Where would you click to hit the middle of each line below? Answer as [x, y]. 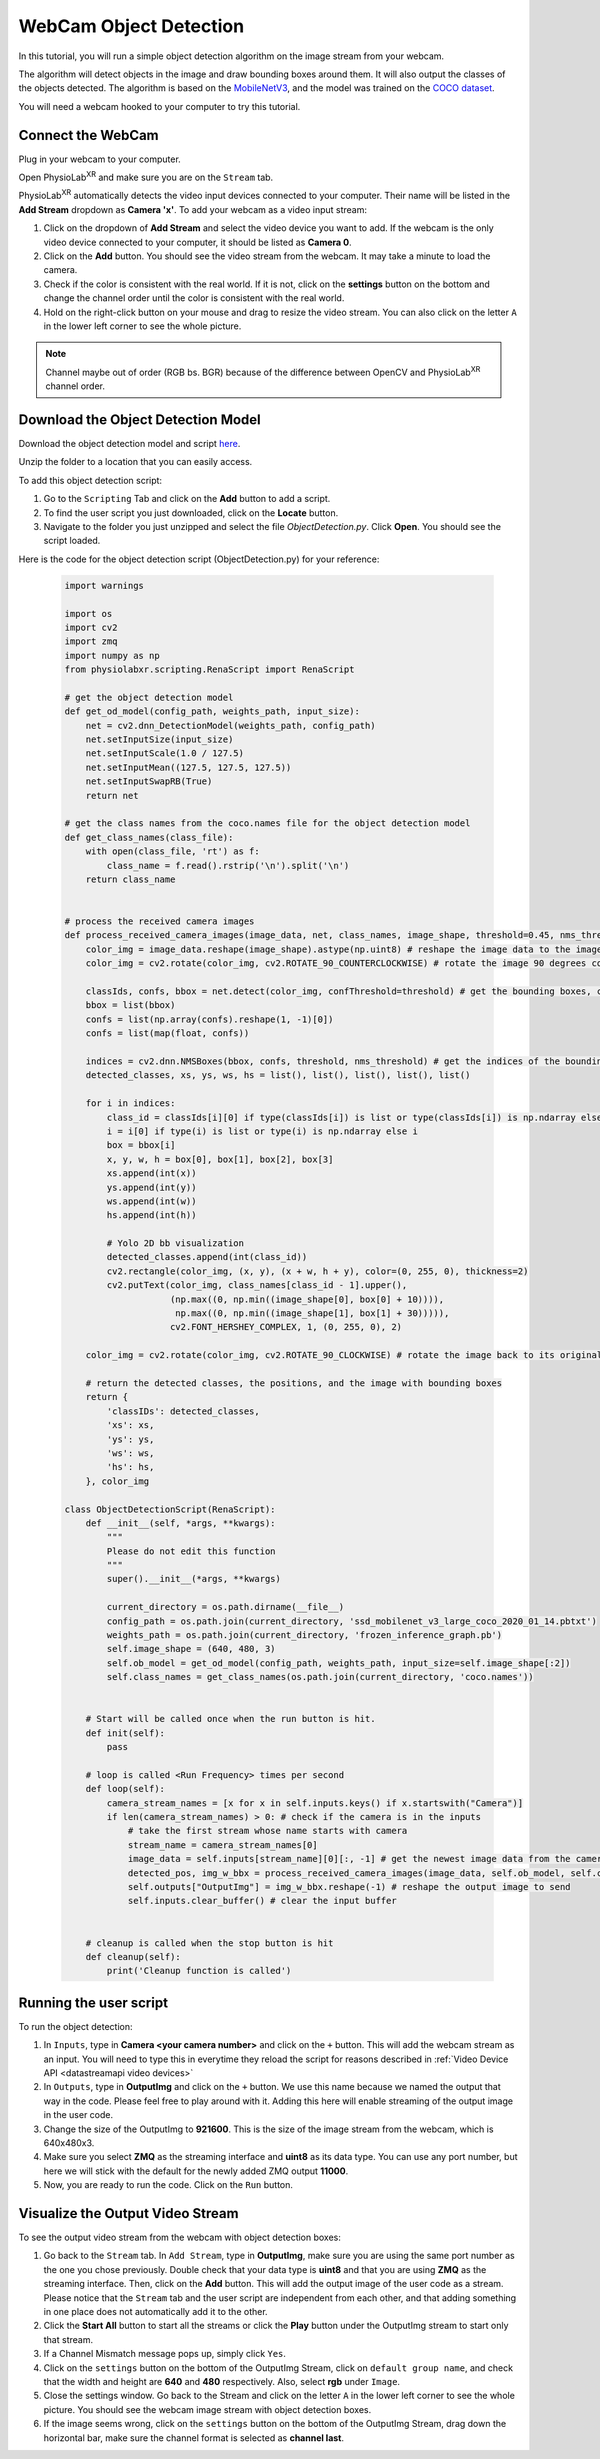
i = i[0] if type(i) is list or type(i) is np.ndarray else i [262, 1131]
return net [112, 795]
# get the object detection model [149, 697]
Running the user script [93, 2002]
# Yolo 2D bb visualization [175, 1243]
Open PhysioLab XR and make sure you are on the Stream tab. [146, 177]
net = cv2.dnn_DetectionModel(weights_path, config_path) [230, 725]
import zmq [91, 641]
